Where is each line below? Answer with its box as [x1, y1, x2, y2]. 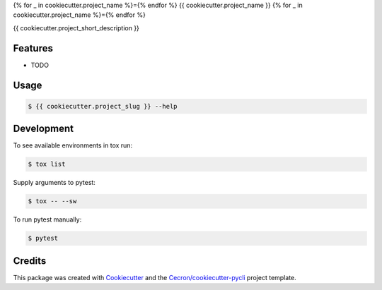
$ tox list [28, 160, 66, 169]
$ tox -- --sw [28, 198, 77, 205]
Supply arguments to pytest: [13, 179, 95, 187]
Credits [13, 255, 47, 267]
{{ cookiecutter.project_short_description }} [13, 23, 139, 32]
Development [13, 123, 74, 135]
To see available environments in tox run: [13, 141, 133, 150]
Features [13, 42, 53, 54]
